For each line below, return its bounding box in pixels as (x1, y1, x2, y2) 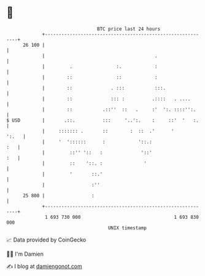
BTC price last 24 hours (97, 26, 161, 32)
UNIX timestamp (107, 224, 147, 231)
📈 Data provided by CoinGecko (6, 236, 87, 243)
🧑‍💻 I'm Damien (6, 250, 44, 258)
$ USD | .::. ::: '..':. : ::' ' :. (6, 117, 199, 124)
